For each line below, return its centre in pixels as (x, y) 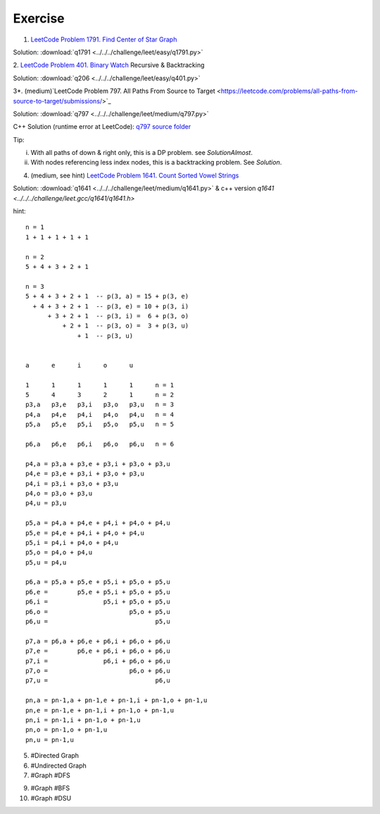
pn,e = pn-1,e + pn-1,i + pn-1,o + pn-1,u (100, 710)
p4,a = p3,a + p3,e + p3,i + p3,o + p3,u (98, 464)
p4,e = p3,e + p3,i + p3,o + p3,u (85, 474)
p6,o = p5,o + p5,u (98, 612)
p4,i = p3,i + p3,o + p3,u (72, 483)
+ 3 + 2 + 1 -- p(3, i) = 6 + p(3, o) (118, 316)
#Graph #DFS (50, 775)
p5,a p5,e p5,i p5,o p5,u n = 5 (100, 425)
